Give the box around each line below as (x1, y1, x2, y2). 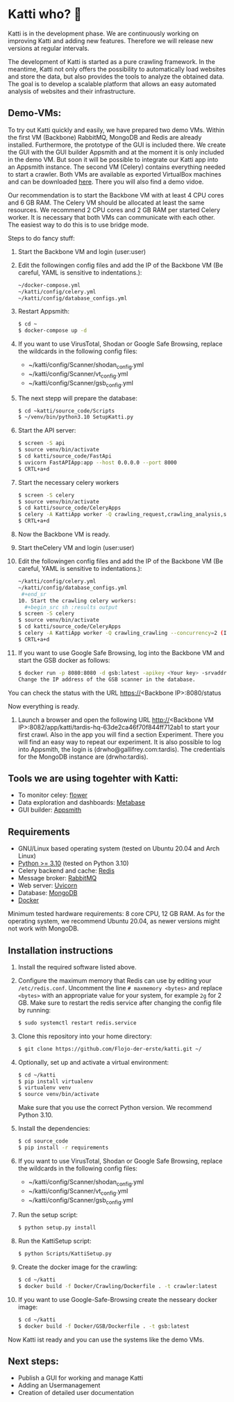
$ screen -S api (17, 440, 65, 447)
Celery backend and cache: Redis (17, 867, 115, 875)
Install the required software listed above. (17, 962, 137, 971)
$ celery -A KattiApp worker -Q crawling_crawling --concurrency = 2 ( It (17, 629, 230, 637)
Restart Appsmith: (17, 307, 70, 316)
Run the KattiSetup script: (17, 1237, 92, 1246)
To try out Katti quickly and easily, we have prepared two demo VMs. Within (8, 125, 225, 134)
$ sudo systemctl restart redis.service (17, 1019, 137, 1026)
